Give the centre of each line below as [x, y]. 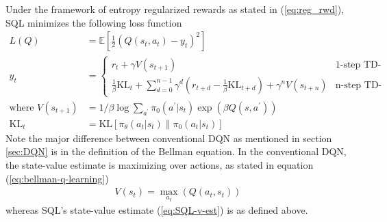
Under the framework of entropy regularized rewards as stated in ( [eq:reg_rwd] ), [175, 9]
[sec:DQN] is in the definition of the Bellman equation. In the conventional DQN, [176, 151]
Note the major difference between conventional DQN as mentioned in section [169, 138]
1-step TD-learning [358, 65]
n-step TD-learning [359, 85]
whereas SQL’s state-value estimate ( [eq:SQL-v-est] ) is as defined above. [157, 210]
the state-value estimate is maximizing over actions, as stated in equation [160, 165]
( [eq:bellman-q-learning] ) [57, 178]
